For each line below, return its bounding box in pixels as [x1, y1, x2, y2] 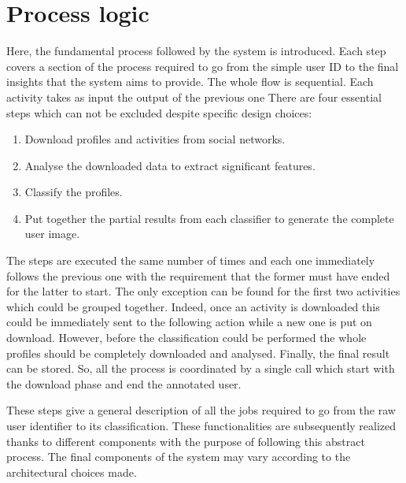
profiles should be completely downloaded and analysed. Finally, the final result [6, 344, 390, 361]
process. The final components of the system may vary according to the [6, 448, 351, 465]
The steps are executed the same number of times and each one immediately [6, 252, 375, 269]
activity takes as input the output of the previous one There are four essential [6, 88, 382, 105]
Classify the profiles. [24, 184, 123, 200]
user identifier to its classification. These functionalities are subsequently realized [6, 418, 397, 433]
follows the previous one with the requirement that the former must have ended [6, 267, 390, 284]
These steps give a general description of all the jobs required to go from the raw [6, 402, 396, 418]
